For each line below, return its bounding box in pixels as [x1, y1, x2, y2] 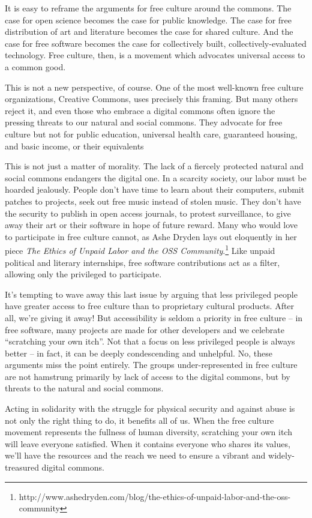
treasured [5, 461, 39, 474]
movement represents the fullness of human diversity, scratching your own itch [5, 426, 292, 438]
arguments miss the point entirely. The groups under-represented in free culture [5, 358, 298, 371]
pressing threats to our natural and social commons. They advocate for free [5, 116, 283, 128]
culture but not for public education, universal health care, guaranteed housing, [5, 127, 298, 140]
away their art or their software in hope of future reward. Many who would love [5, 218, 298, 231]
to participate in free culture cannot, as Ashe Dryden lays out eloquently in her [5, 230, 297, 242]
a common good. [5, 60, 66, 73]
